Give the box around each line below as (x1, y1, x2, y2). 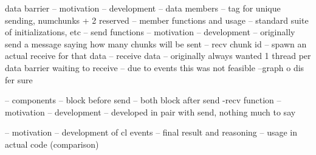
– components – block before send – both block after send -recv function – (5, 94, 281, 106)
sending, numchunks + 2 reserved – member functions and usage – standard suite (5, 13, 309, 26)
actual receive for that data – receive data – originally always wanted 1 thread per (5, 49, 311, 62)
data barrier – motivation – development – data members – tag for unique (5, 2, 281, 14)
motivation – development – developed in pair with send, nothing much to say (5, 105, 296, 118)
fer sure (5, 73, 33, 86)
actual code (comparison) (5, 137, 99, 150)
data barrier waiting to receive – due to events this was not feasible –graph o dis (5, 61, 304, 74)
